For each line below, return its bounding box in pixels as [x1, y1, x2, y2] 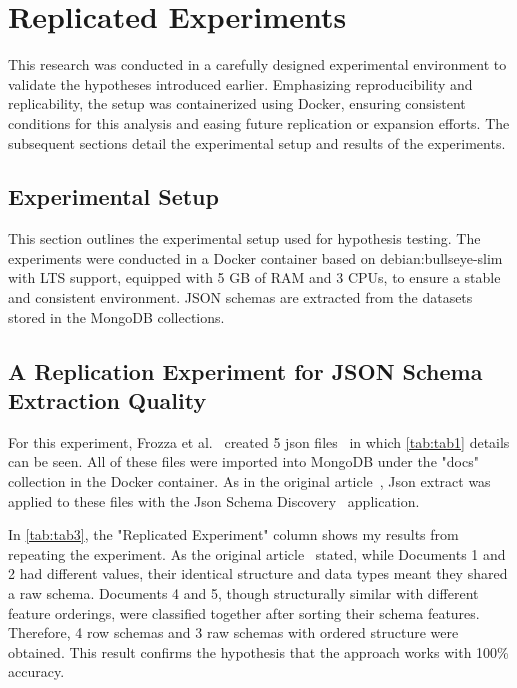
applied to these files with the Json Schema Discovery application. [8, 490, 420, 511]
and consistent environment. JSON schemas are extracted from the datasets [8, 287, 473, 308]
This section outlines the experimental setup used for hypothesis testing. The [8, 228, 481, 249]
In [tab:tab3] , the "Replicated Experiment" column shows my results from [8, 524, 459, 545]
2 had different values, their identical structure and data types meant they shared [8, 563, 508, 584]
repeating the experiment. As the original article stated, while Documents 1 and [8, 543, 506, 564]
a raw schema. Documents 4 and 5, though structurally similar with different [8, 583, 479, 604]
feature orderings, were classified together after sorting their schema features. [8, 602, 480, 623]
